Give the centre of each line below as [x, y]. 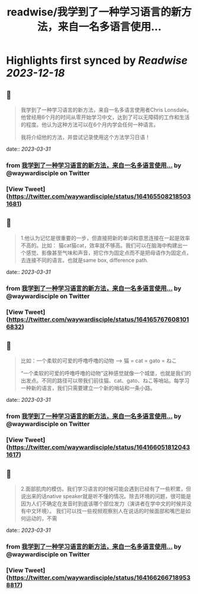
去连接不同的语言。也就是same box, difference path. [85, 260]
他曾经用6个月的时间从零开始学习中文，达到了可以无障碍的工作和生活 [105, 117]
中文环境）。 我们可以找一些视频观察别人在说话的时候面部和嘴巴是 [106, 511]
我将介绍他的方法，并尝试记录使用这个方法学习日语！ [85, 137]
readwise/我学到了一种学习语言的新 [94, 12]
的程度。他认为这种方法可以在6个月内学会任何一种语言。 [90, 124]
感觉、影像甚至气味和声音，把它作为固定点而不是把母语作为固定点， [109, 252]
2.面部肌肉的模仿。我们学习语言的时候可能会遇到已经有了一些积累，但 [106, 489]
